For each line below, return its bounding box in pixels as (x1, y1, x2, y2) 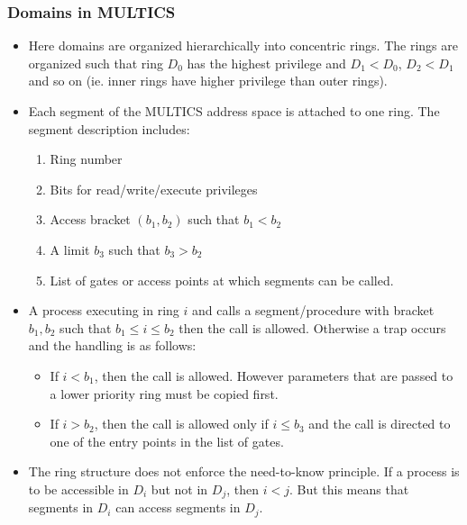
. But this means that (288, 479, 409, 498)
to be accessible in (28, 479, 129, 498)
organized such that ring (28, 53, 163, 72)
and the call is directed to (308, 414, 451, 433)
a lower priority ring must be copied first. (50, 384, 279, 403)
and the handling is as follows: (28, 336, 197, 355)
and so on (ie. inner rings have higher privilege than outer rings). (28, 71, 388, 90)
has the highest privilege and (187, 53, 346, 72)
